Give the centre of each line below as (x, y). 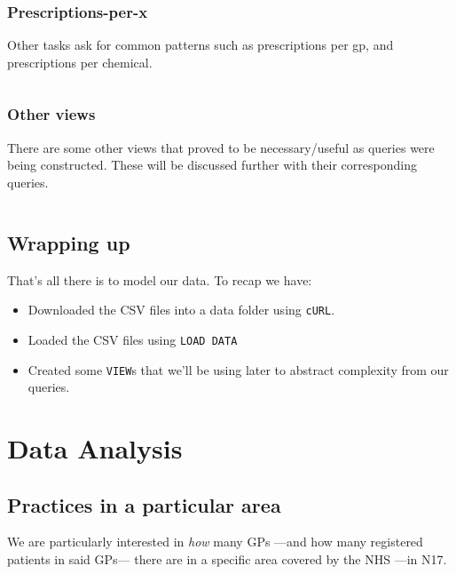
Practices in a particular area (144, 504)
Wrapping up (69, 242)
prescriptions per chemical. (80, 62)
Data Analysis (95, 447)
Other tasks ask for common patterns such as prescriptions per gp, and (200, 45)
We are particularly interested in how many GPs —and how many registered (215, 542)
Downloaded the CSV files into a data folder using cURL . (181, 310)
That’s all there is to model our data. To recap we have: (160, 279)
